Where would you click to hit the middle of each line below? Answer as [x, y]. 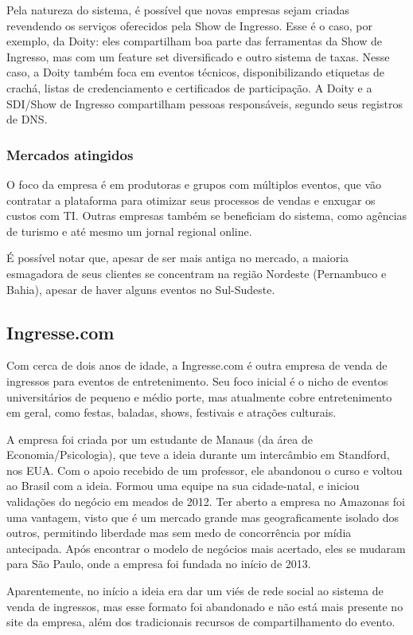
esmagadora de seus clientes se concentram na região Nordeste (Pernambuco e [197, 273]
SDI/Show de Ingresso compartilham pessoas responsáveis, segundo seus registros [205, 103]
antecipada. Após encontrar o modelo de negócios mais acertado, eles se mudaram [206, 548]
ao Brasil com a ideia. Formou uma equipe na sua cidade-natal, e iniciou [183, 486]
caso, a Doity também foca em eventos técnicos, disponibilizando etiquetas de [195, 72]
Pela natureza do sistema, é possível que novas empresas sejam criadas [178, 10]
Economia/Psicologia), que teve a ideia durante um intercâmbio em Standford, [198, 455]
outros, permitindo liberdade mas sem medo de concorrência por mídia [179, 533]
